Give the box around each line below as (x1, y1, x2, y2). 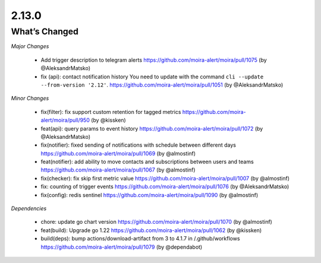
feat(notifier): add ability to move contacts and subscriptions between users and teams (40, 158, 254, 166)
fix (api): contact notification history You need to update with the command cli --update (40, 73, 264, 80)
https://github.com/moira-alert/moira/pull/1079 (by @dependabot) (40, 243, 203, 251)
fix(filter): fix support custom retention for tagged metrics (40, 108, 181, 115)
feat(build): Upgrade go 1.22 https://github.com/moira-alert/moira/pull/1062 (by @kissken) (40, 226, 262, 234)
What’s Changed (11, 26, 78, 37)
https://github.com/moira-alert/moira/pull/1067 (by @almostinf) (40, 166, 196, 173)
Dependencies (11, 205, 47, 212)
